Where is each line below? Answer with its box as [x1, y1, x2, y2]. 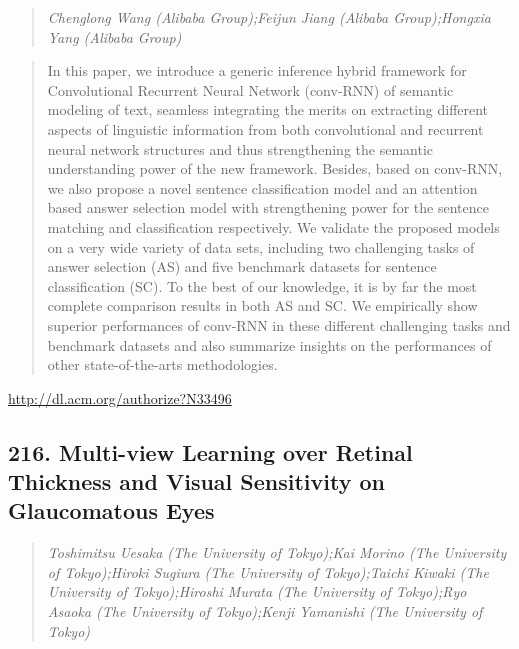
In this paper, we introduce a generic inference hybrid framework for [47, 60, 467, 81]
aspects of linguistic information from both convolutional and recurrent [47, 118, 484, 139]
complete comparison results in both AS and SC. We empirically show [47, 295, 478, 316]
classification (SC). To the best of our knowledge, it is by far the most [47, 275, 477, 296]
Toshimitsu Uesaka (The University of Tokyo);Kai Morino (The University [47, 542, 507, 563]
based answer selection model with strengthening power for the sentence [47, 197, 489, 218]
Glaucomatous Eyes [8, 495, 215, 526]
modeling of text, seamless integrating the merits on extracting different [47, 99, 489, 120]
